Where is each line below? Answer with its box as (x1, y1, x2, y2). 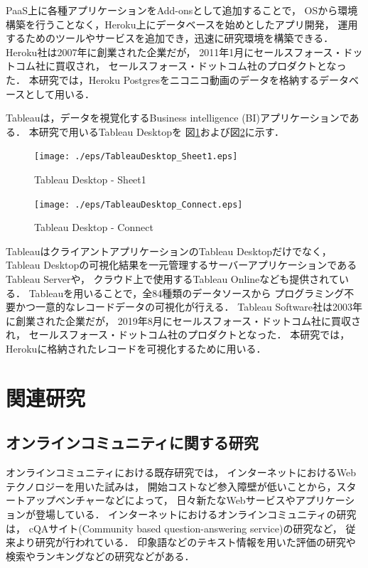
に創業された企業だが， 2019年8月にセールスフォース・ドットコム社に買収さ (6, 313, 362, 328)
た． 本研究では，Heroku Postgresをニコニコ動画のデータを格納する (6, 72, 320, 87)
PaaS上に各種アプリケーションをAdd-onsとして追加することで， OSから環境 (6, 3, 358, 17)
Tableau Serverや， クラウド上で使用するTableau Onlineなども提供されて (6, 272, 339, 286)
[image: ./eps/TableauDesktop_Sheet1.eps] (34, 151, 238, 162)
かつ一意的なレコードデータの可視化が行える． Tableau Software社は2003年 (15, 299, 363, 314)
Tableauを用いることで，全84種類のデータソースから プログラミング (28, 285, 345, 300)
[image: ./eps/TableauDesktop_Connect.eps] (34, 199, 243, 210)
